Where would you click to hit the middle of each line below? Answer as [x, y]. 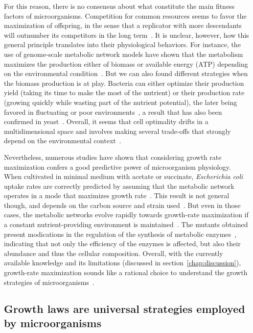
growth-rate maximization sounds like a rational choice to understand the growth [126, 272]
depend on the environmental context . [63, 141]
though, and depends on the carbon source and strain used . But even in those [122, 205]
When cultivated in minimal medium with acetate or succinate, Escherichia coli [124, 176]
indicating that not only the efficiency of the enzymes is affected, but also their [122, 243]
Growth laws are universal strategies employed [125, 308]
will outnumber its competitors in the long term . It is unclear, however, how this [126, 35]
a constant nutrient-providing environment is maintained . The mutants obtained [126, 224]
